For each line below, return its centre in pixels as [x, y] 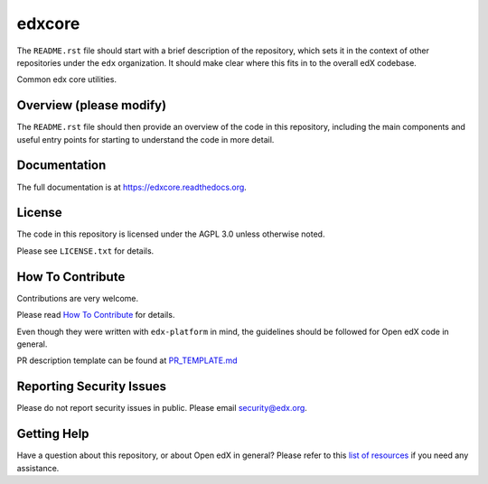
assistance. [38, 468]
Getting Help [53, 434]
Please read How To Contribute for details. [96, 315]
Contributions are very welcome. [78, 298]
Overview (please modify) [92, 105]
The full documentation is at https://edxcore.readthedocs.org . [132, 187]
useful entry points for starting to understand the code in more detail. [145, 139]
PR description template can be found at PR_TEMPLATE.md [127, 360]
